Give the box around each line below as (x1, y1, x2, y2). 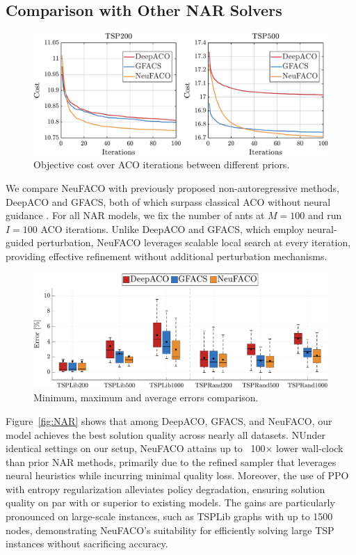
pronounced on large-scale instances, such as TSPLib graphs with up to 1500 (6, 509, 333, 524)
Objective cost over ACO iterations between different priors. (33, 157, 290, 172)
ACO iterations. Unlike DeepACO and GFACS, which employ (40, 221, 305, 236)
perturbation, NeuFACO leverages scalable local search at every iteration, (37, 235, 351, 250)
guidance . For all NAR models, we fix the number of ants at (6, 208, 265, 223)
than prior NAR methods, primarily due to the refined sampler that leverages (6, 454, 337, 469)
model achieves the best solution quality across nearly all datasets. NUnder (6, 427, 325, 442)
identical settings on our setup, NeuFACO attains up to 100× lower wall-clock (6, 441, 343, 456)
